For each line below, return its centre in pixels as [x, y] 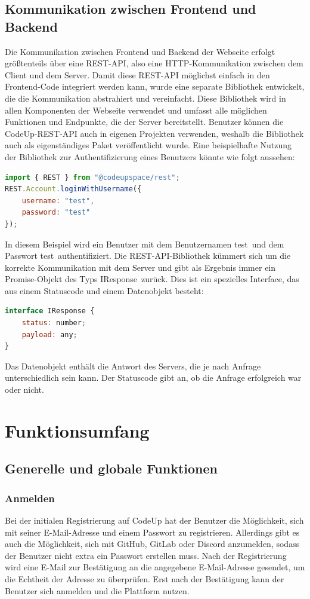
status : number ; [54, 323]
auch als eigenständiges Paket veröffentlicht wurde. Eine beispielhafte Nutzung [148, 145]
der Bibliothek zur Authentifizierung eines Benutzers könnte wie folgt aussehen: [150, 156]
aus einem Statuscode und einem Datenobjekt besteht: [104, 290]
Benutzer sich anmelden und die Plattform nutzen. [97, 590]
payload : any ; [49, 334]
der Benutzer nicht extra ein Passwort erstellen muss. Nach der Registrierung [146, 555]
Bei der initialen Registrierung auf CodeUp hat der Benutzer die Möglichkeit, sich [154, 520]
